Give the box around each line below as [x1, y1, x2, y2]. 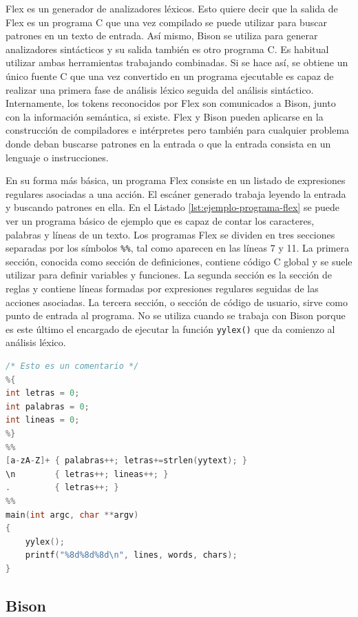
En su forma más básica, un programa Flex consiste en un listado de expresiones [6, 173, 346, 188]
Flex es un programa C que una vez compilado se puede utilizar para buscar [6, 14, 327, 29]
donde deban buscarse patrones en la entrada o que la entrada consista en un [6, 136, 331, 150]
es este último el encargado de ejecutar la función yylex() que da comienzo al [6, 321, 335, 336]
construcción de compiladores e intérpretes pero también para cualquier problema [6, 123, 350, 137]
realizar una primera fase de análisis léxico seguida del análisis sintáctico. [6, 82, 314, 97]
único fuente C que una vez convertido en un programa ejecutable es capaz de [6, 68, 334, 83]
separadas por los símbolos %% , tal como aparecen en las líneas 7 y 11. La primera [6, 241, 349, 255]
